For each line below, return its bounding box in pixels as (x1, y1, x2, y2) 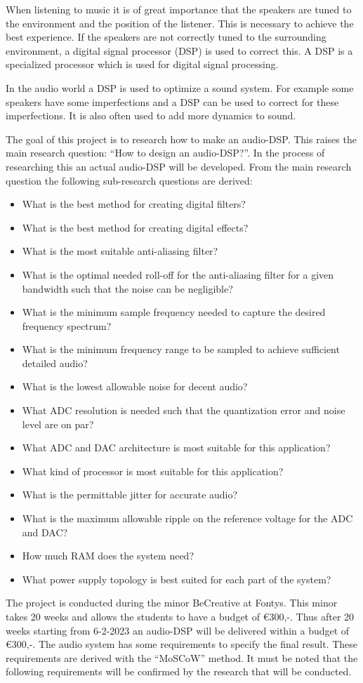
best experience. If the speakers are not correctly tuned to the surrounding (6, 29, 326, 44)
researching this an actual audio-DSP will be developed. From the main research (6, 159, 352, 173)
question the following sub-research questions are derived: (6, 173, 253, 187)
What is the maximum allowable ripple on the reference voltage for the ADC (22, 511, 353, 526)
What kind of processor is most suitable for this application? (22, 463, 284, 478)
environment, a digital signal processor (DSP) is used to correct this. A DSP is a (6, 43, 353, 58)
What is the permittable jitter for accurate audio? (22, 487, 238, 502)
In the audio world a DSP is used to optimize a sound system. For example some (6, 80, 354, 95)
